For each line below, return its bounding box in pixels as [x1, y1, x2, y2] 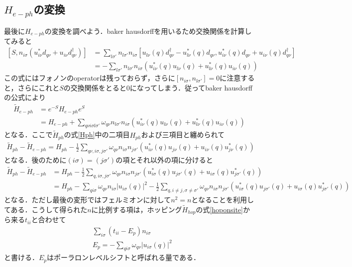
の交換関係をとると [63, 82, 126, 92]
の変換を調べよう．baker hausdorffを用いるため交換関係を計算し [44, 25, 252, 36]
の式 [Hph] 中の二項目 [64, 129, 130, 140]
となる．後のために [4, 155, 67, 165]
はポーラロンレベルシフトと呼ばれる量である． [47, 252, 200, 263]
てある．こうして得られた [4, 204, 88, 214]
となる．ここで [4, 129, 53, 140]
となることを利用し [191, 194, 254, 205]
